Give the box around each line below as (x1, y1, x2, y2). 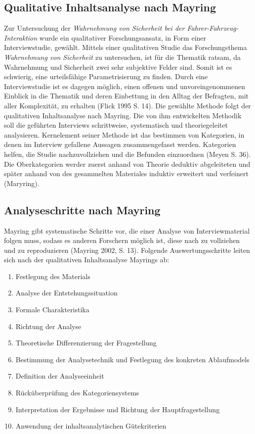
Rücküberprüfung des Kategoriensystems (15, 387, 139, 398)
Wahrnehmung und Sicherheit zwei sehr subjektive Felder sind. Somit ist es (4, 61, 232, 72)
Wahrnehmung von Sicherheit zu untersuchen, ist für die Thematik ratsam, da (4, 51, 241, 62)
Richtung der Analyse (15, 321, 82, 331)
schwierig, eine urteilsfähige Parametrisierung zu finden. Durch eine (4, 71, 208, 82)
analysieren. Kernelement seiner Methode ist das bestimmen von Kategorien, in (4, 129, 245, 140)
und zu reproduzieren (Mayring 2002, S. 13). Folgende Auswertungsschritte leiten (4, 244, 250, 255)
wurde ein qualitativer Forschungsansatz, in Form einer (39, 32, 207, 43)
